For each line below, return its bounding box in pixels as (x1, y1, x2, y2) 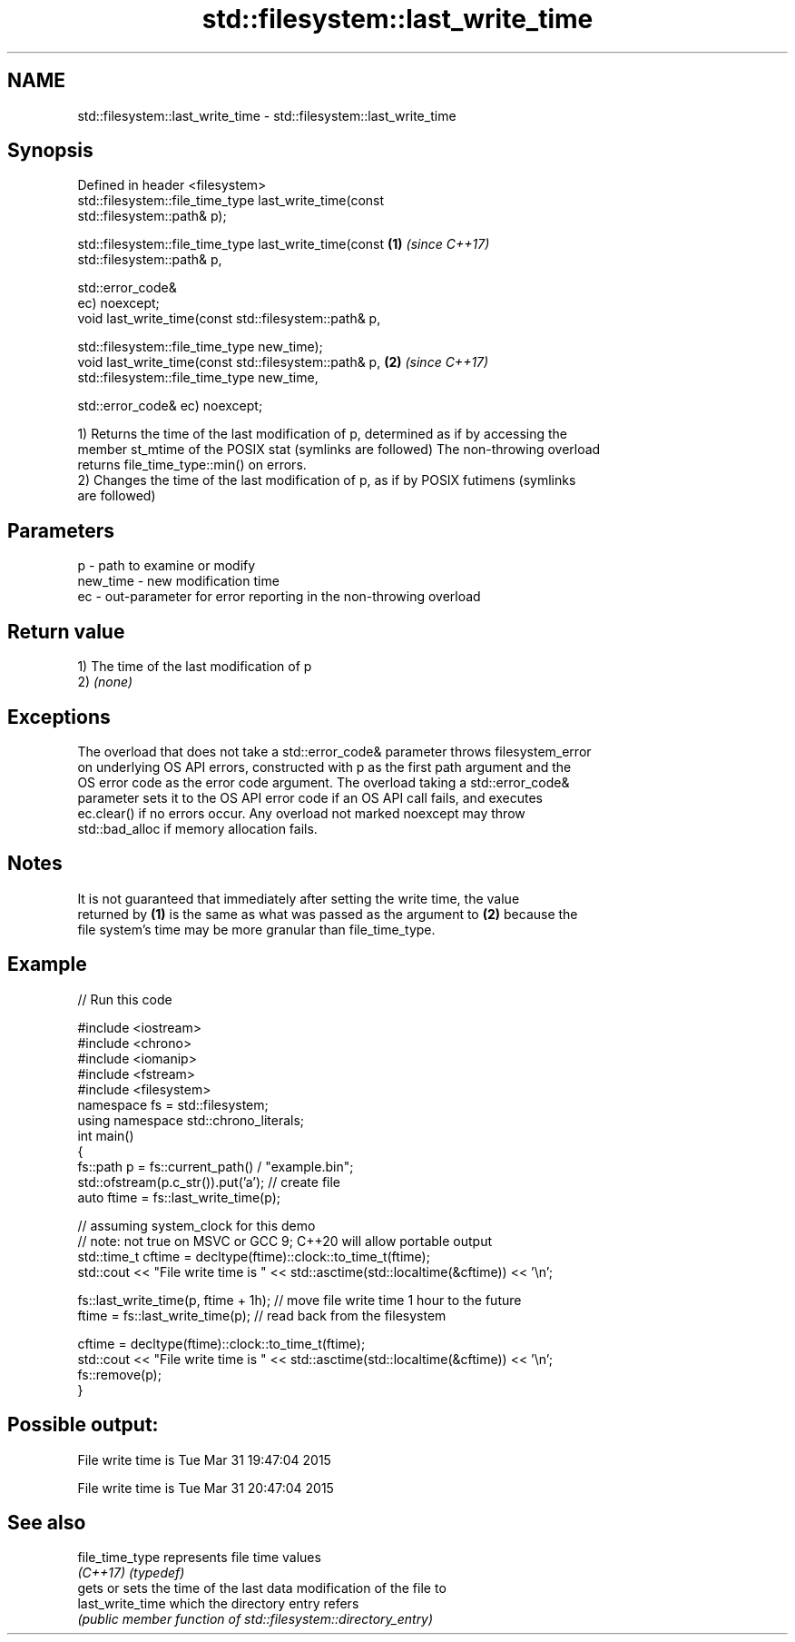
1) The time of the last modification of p (77, 658, 312, 675)
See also (7, 1510, 86, 1534)
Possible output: (7, 1413, 159, 1437)
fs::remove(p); (77, 1366, 162, 1382)
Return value (7, 619, 125, 643)
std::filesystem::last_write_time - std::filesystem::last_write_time (77, 107, 456, 124)
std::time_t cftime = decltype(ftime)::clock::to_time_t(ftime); (77, 1248, 430, 1264)
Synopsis (7, 139, 93, 163)
